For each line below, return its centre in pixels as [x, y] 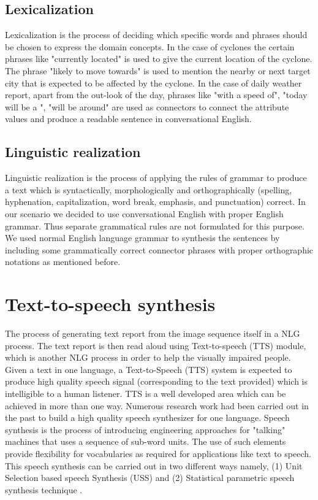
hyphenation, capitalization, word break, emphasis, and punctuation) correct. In [155, 202]
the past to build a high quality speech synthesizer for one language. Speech [147, 417]
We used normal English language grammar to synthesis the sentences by [142, 238]
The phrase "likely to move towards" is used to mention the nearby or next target [158, 70]
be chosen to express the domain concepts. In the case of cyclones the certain [150, 46]
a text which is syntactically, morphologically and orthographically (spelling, [149, 189]
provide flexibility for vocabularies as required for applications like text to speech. [158, 453]
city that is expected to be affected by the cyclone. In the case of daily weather [153, 83]
